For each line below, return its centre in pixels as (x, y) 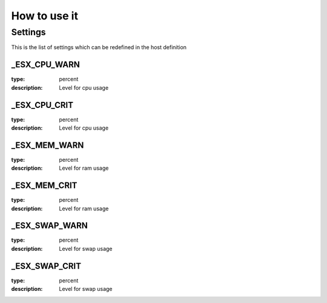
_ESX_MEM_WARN (48, 145)
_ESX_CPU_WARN (45, 65)
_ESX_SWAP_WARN (49, 226)
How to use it (45, 16)
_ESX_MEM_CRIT (44, 186)
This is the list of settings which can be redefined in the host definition (99, 47)
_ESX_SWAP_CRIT (46, 266)
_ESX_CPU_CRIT (42, 105)
